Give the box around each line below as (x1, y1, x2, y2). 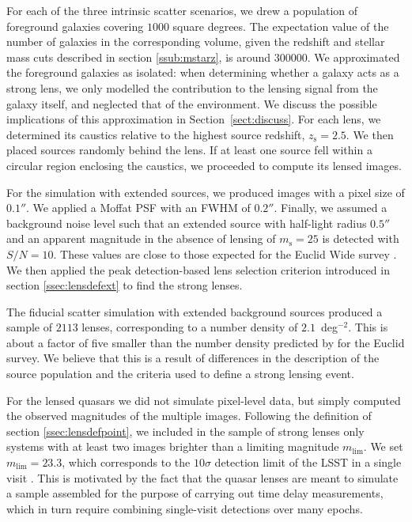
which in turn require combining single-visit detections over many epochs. (6, 500, 363, 516)
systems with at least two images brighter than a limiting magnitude (6, 438, 339, 455)
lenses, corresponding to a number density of (81, 319, 298, 335)
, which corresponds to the (62, 454, 191, 471)
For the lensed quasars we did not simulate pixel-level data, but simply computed (6, 391, 401, 408)
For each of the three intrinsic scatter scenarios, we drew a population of (6, 2, 358, 18)
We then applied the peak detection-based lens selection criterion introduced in (6, 261, 390, 278)
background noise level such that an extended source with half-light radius (6, 214, 367, 231)
